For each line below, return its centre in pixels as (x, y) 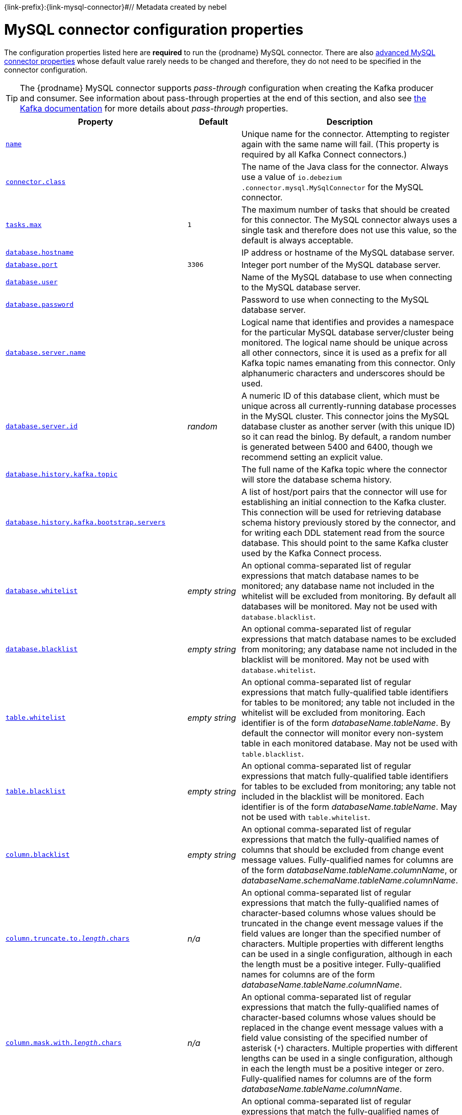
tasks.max (24, 225)
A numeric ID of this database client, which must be (340, 395)
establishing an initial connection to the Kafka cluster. (344, 502)
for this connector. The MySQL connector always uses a (349, 220)
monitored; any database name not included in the (338, 586)
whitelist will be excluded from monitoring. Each (333, 712)
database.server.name (46, 352)
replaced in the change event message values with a (342, 1027)
